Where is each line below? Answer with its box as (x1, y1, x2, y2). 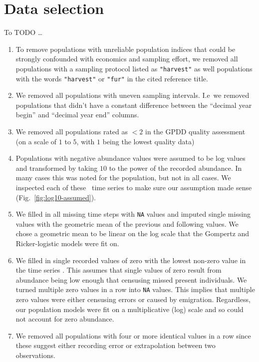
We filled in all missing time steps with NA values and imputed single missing (15, 209, 251, 219)
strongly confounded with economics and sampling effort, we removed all (15, 53, 238, 64)
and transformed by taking (15, 162, 98, 173)
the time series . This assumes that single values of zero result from (15, 265, 222, 275)
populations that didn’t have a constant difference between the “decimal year (15, 99, 252, 110)
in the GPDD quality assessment (145, 126, 246, 136)
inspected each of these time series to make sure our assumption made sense (15, 182, 252, 192)
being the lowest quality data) (102, 136, 195, 146)
